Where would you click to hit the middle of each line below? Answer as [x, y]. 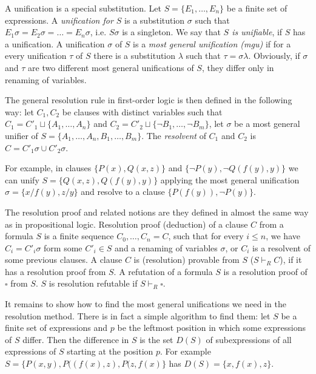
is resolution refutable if [93, 283]
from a [271, 224]
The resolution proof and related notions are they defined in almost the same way [157, 212]
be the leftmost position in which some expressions [211, 328]
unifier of [22, 135]
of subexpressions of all [249, 339]
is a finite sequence [79, 236]
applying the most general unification [230, 179]
